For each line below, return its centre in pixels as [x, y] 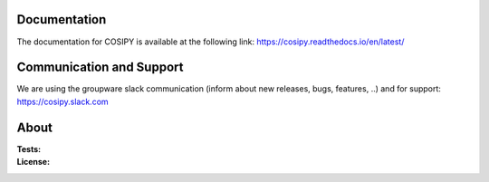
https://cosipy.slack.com [62, 101]
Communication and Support [100, 67]
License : [33, 162]
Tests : [29, 148]
